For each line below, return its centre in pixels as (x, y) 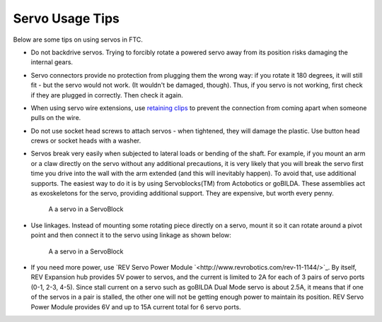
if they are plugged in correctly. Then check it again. (107, 95)
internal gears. (52, 62)
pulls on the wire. (56, 118)
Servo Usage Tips (66, 18)
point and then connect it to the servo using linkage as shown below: (131, 235)
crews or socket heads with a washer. (86, 141)
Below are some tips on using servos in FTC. (78, 40)
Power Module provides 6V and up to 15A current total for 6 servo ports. (136, 306)
